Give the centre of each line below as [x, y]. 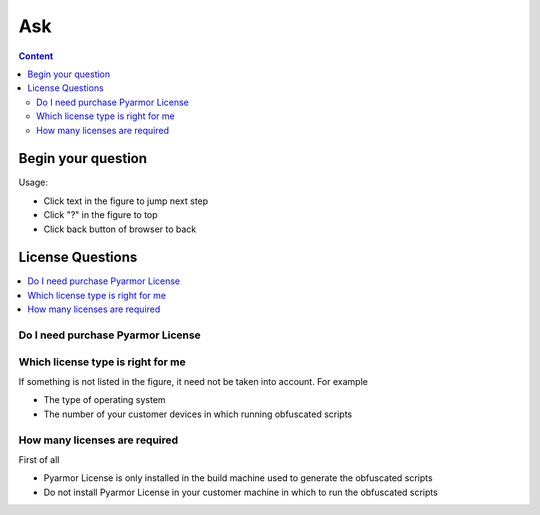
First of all [39, 459]
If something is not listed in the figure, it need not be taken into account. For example [193, 381]
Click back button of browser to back [120, 229]
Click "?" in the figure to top [101, 215]
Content [36, 56]
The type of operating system [104, 400]
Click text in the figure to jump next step [126, 201]
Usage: [33, 182]
